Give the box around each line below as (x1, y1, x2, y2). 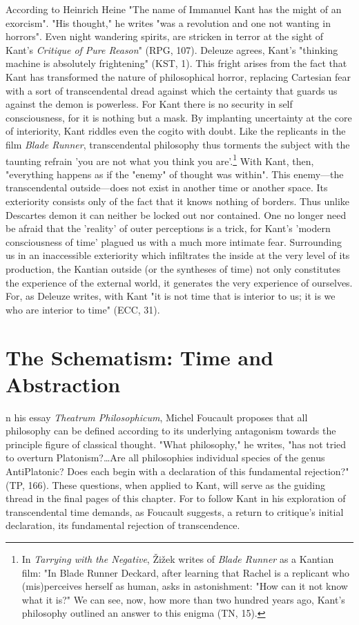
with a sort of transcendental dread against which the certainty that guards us (6, 83, 338, 97)
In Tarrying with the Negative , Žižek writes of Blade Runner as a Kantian (21, 551, 334, 566)
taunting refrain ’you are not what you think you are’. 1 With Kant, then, (6, 151, 314, 168)
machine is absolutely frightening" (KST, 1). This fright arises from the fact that (6, 56, 347, 70)
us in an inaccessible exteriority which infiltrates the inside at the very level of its (6, 248, 350, 262)
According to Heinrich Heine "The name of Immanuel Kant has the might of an (6, 2, 342, 16)
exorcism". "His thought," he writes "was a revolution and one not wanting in (6, 15, 331, 30)
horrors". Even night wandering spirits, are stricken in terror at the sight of (6, 29, 324, 44)
